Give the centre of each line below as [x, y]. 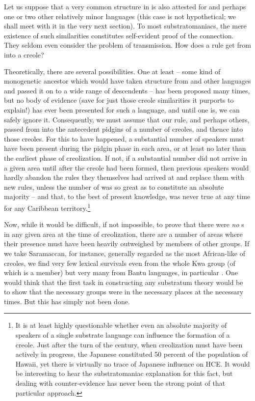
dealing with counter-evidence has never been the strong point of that [120, 383]
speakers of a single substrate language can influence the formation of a [123, 335]
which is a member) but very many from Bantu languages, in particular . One [121, 272]
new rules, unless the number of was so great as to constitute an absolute [114, 186]
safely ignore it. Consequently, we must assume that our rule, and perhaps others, [127, 119]
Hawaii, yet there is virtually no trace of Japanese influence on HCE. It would [133, 363]
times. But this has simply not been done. [67, 301]
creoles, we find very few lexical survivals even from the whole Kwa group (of [120, 263]
